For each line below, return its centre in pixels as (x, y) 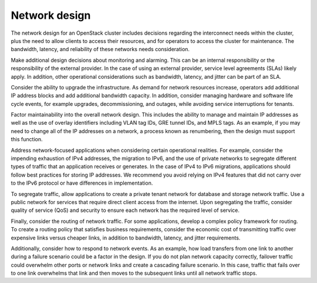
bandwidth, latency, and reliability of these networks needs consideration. (100, 49)
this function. (27, 139)
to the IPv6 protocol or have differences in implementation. (82, 183)
